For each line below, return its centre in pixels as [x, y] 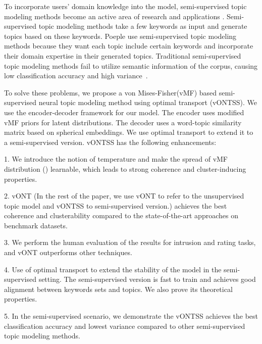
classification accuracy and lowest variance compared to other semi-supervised [125, 326]
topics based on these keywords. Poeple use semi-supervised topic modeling [120, 36]
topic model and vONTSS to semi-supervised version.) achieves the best [116, 205]
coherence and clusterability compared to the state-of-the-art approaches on [121, 215]
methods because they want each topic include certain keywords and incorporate [129, 46]
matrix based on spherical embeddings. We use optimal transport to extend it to [129, 132]
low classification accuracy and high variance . [76, 76]
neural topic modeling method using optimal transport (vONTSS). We [148, 102]
